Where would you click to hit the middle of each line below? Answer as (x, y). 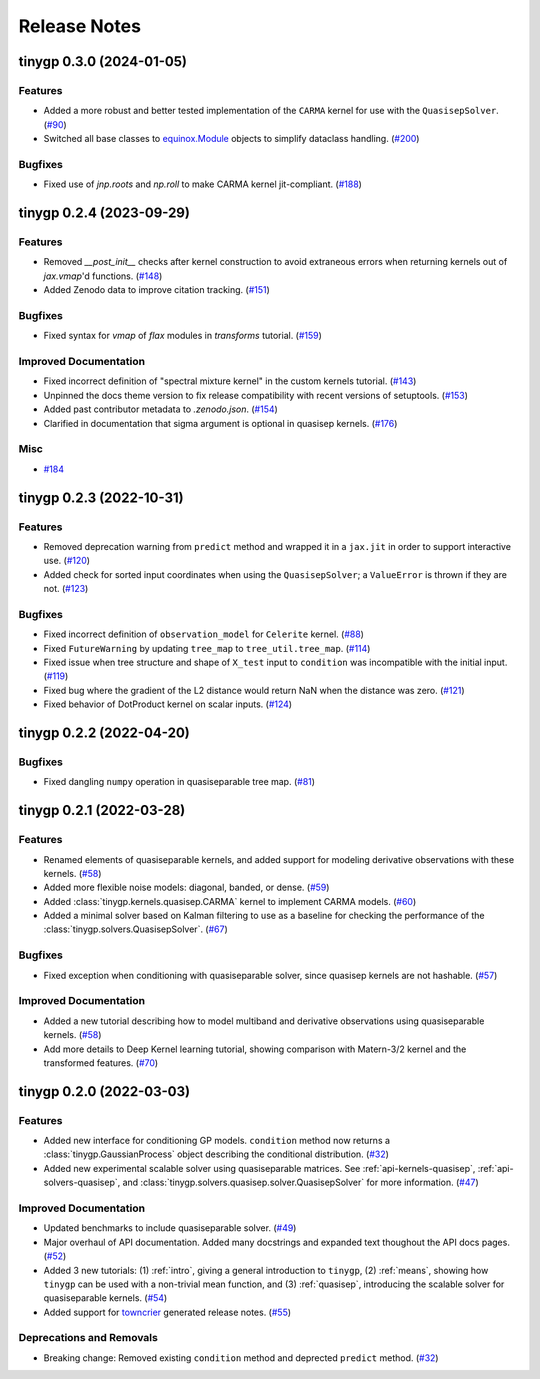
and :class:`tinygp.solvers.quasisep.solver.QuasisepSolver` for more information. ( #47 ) (300, 1182)
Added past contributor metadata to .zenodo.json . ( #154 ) (161, 409)
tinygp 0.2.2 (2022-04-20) (104, 733)
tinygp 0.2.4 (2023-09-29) (104, 213)
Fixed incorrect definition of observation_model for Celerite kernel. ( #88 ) (204, 634)
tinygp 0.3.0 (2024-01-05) (102, 61)
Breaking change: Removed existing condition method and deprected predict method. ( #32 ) (241, 1357)
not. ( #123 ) (66, 589)
